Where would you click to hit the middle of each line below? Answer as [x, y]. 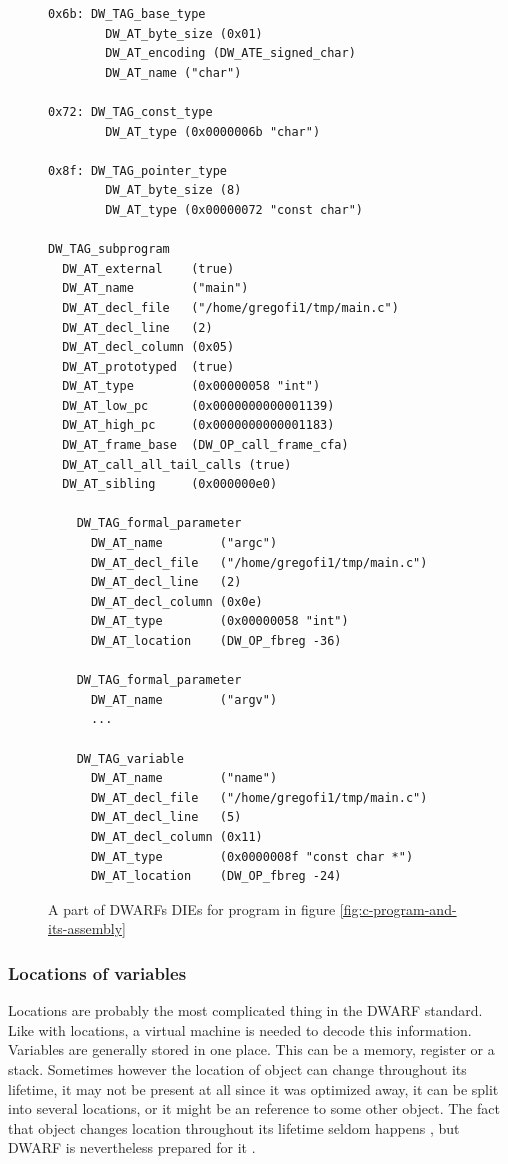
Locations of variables [97, 972]
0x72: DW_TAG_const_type [130, 111]
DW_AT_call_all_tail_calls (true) [177, 464]
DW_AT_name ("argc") [184, 543]
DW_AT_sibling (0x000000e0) [170, 484]
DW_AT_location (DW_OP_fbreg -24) [216, 876]
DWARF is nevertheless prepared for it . [132, 1147]
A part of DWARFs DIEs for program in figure [192, 908]
